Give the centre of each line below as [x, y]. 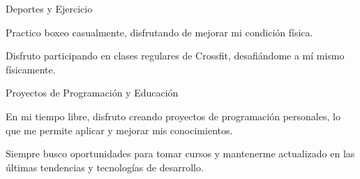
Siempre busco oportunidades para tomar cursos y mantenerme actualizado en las [180, 153]
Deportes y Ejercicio [49, 8]
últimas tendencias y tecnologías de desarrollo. [105, 167]
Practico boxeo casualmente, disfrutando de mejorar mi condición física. [159, 32]
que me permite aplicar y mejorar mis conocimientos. [119, 130]
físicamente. [31, 69]
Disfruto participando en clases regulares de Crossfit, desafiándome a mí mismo [175, 56]
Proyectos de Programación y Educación [92, 93]
